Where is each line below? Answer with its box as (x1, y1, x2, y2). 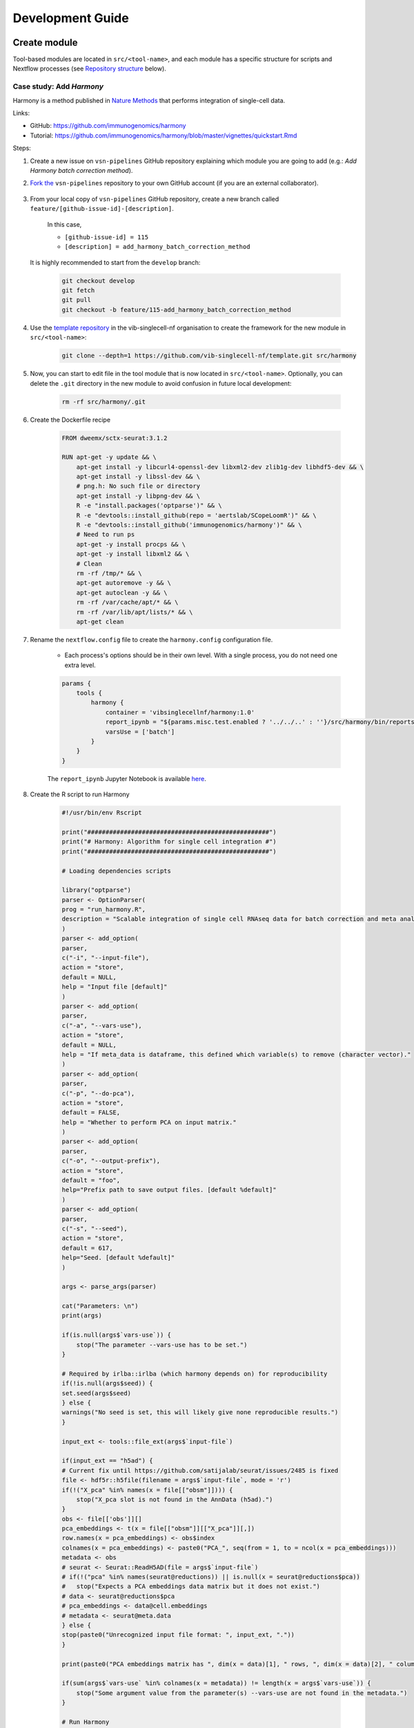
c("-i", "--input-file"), (61, 954, 150, 962)
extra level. (64, 661, 96, 669)
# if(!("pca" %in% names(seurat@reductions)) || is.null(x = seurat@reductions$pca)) (61, 1573, 360, 1581)
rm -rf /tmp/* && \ (76, 569, 143, 577)
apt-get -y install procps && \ (76, 540, 186, 548)
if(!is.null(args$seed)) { (61, 1380, 153, 1387)
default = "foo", (61, 1176, 121, 1185)
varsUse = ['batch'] (105, 728, 175, 735)
